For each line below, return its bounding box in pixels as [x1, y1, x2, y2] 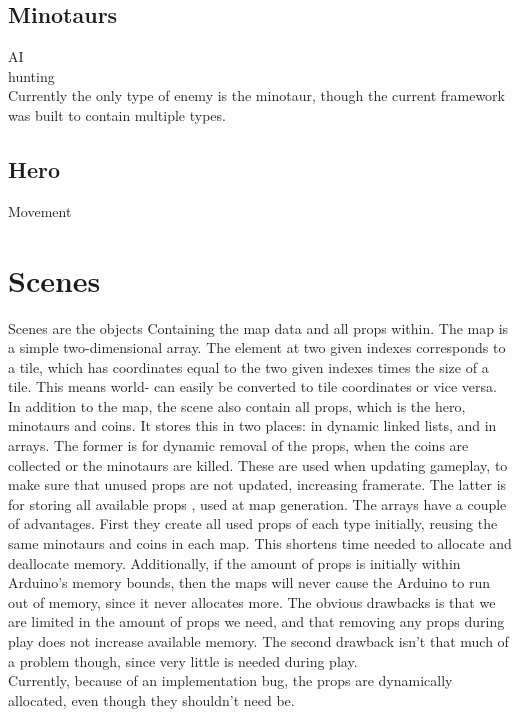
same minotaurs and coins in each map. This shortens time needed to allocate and [8, 533, 512, 554]
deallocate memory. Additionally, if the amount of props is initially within [8, 552, 461, 573]
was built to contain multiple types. [8, 104, 226, 125]
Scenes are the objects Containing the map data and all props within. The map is [8, 317, 509, 338]
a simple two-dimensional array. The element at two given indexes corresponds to [8, 337, 506, 358]
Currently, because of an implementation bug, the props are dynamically [8, 670, 453, 691]
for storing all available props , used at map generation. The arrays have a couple [8, 493, 507, 514]
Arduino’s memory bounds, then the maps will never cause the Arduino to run [8, 572, 490, 593]
